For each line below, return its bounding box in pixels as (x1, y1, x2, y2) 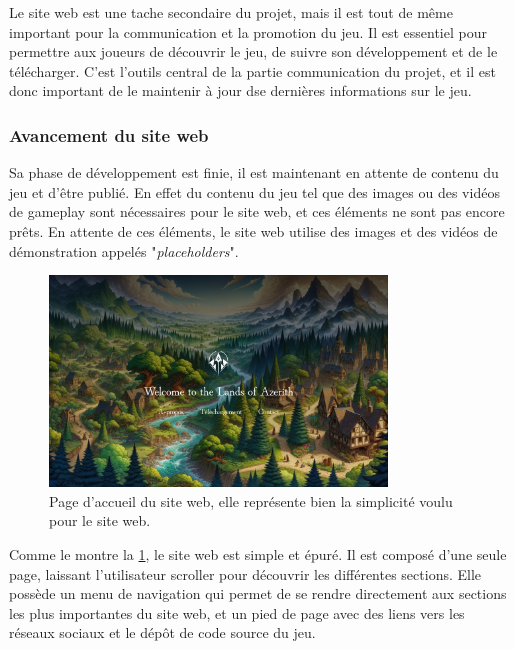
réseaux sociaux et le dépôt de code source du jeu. (9, 622, 316, 643)
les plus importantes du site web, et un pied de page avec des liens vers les (9, 602, 465, 623)
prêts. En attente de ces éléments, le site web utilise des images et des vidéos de (9, 220, 498, 241)
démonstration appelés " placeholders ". (9, 240, 239, 261)
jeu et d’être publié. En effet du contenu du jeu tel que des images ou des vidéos (9, 181, 500, 202)
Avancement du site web (9, 122, 209, 147)
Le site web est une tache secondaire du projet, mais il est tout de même (9, 2, 453, 22)
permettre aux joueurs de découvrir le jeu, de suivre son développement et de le (9, 41, 498, 62)
